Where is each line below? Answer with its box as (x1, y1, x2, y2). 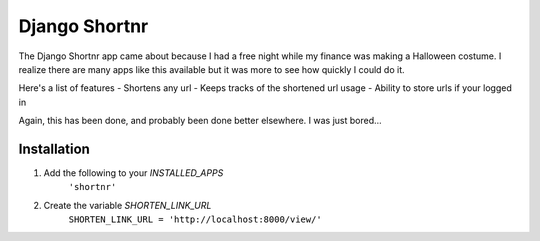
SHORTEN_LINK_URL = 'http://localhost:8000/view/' (68, 214, 322, 225)
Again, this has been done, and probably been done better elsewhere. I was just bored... (18, 115, 382, 127)
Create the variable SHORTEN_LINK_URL (43, 199, 212, 211)
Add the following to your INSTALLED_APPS (43, 167, 224, 179)
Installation (18, 140, 90, 157)
